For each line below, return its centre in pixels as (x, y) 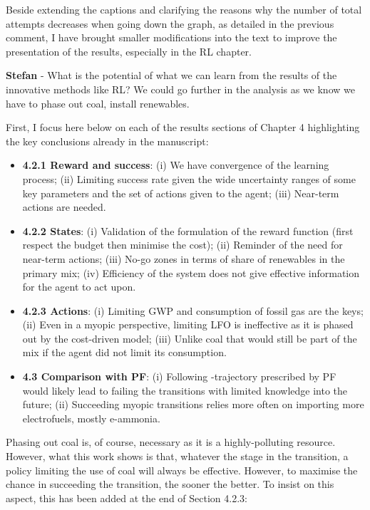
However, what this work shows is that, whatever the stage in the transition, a (177, 456)
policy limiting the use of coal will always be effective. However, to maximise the (182, 470)
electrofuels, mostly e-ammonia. (91, 418)
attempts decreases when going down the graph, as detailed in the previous (170, 23)
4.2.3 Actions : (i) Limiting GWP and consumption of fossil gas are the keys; (193, 310)
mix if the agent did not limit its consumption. (124, 352)
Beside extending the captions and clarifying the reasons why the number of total (184, 9)
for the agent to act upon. (79, 287)
